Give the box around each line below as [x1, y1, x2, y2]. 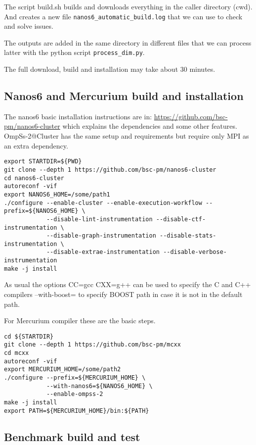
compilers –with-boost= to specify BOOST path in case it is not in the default [4, 289, 243, 299]
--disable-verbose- [163, 248, 227, 256]
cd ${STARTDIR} [4, 333, 54, 340]
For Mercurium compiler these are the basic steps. [4, 315, 156, 326]
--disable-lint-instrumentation [46, 215, 153, 223]
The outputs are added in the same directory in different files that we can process [4, 37, 252, 48]
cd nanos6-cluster [4, 174, 64, 182]
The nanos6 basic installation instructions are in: [4, 111, 152, 121]
